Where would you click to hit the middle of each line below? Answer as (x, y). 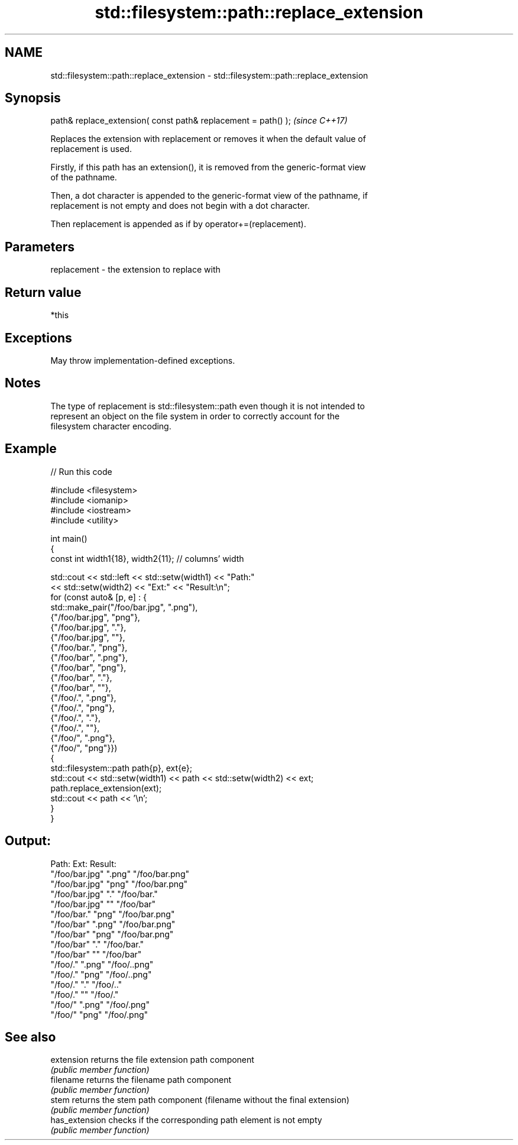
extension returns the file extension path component (152, 1060)
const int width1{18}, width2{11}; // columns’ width (147, 558)
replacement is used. (91, 149)
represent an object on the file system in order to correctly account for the (195, 416)
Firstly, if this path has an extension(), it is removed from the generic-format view (208, 167)
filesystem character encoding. (111, 426)
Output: (28, 841)
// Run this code (81, 471)
